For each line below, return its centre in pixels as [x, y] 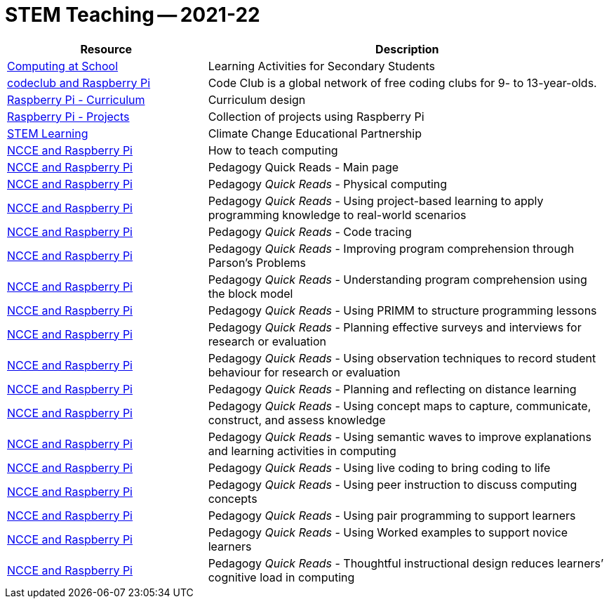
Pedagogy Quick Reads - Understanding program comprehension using [397, 279]
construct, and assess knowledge [297, 420]
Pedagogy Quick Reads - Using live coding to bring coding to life [379, 467]
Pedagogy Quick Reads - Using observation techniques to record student [402, 358]
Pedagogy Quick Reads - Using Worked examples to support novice [388, 532]
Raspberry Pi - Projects [68, 116]
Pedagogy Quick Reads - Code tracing [310, 231]
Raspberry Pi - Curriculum [76, 99]
